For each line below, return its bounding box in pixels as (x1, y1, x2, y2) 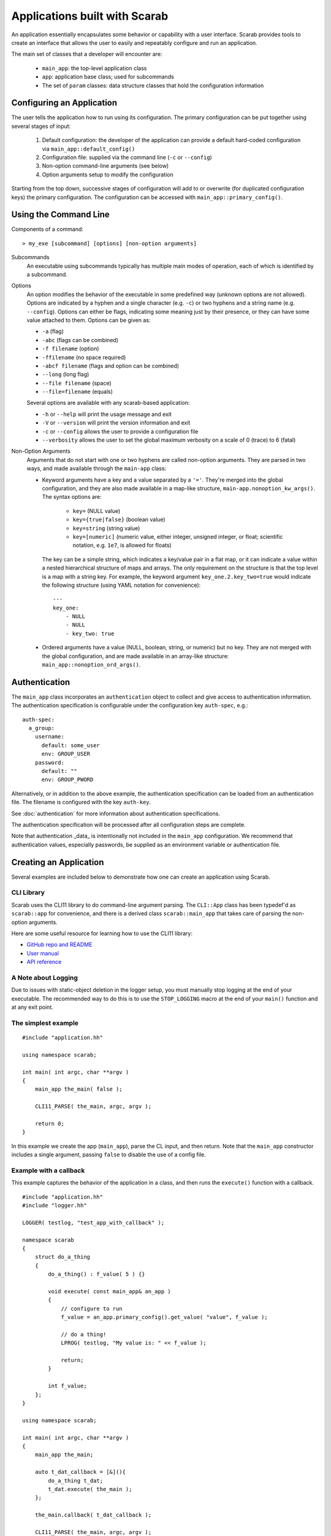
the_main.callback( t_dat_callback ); (34, 1511, 152, 1519)
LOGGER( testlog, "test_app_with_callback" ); (22, 1219, 165, 1226)
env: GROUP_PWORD (41, 776, 94, 783)
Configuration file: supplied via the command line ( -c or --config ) (42, 154, 213, 161)
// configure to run (61, 1305, 123, 1312)
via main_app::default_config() (42, 145, 135, 152)
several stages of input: (11, 122, 71, 130)
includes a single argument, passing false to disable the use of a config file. (11, 1151, 206, 1158)
